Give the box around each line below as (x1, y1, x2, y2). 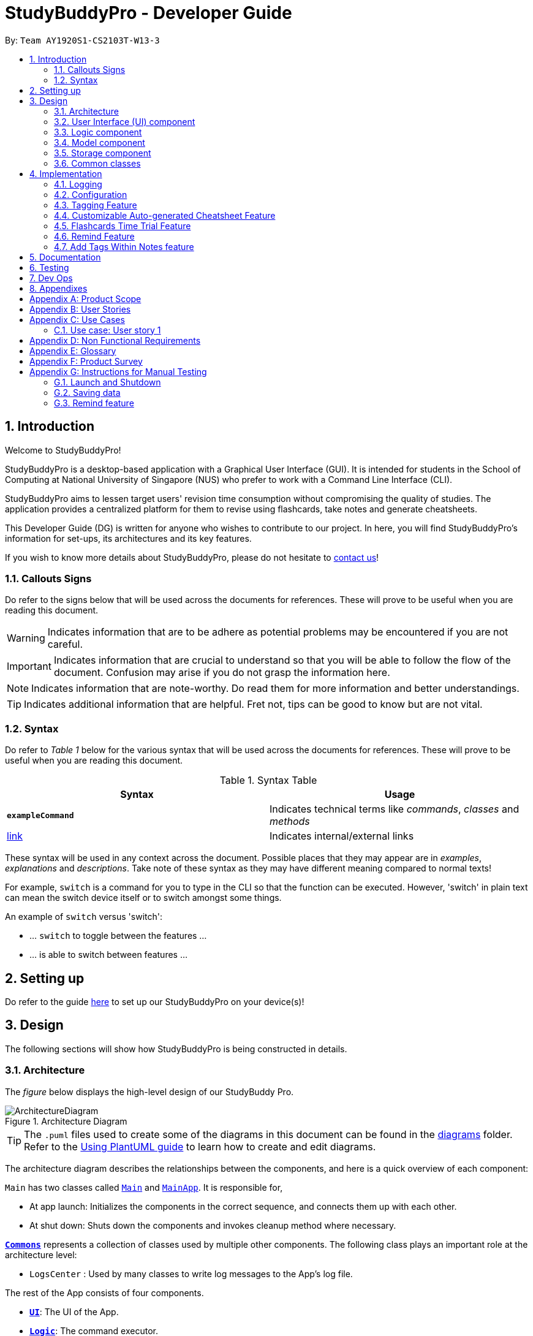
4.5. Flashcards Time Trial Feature (54, 220, 191, 231)
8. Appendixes (29, 283, 88, 294)
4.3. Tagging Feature (54, 199, 137, 210)
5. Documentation (29, 251, 101, 262)
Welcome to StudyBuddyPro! (5, 444, 121, 455)
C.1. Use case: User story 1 (54, 324, 161, 335)
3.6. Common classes (54, 158, 141, 169)
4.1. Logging (54, 178, 102, 189)
